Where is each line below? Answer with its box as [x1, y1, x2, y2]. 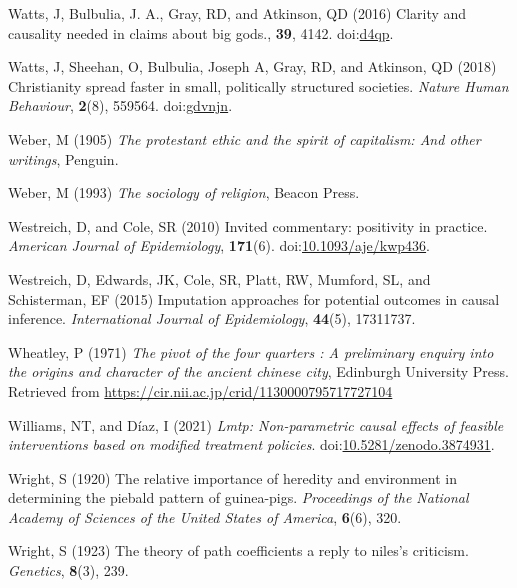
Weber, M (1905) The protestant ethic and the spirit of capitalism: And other [8, 128, 481, 149]
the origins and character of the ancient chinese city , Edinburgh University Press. [8, 361, 509, 382]
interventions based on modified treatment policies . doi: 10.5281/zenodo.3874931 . [8, 434, 495, 455]
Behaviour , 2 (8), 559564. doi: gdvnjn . [8, 95, 233, 116]
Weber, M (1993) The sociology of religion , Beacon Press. [8, 182, 360, 203]
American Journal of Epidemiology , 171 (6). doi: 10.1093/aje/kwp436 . [8, 235, 430, 256]
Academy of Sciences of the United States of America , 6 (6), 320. [8, 506, 402, 527]
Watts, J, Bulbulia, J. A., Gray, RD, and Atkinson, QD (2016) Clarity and [8, 3, 467, 23]
